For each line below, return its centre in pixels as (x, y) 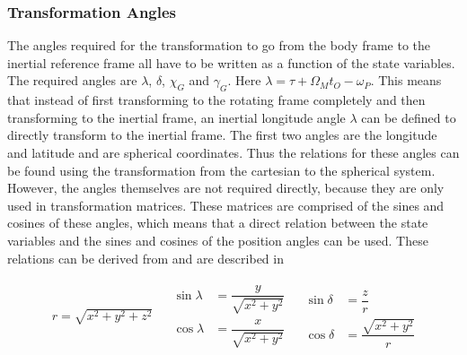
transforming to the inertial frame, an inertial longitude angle (176, 117)
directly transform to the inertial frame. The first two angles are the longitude (222, 135)
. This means (406, 80)
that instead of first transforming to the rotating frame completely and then (216, 100)
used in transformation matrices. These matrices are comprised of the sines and (226, 205)
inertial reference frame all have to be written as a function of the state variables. (231, 62)
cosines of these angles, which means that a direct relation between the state (218, 223)
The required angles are (72, 80)
